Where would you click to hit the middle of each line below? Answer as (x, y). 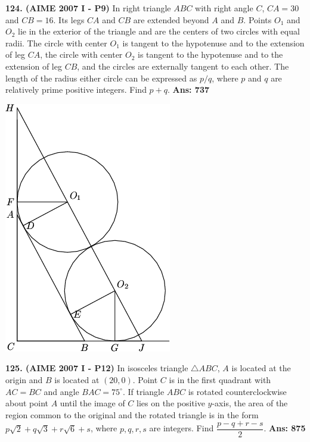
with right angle (224, 8)
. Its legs (69, 19)
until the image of (92, 403)
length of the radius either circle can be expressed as (101, 78)
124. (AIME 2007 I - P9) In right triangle (88, 8)
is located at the (261, 368)
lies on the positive (171, 403)
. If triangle (143, 391)
